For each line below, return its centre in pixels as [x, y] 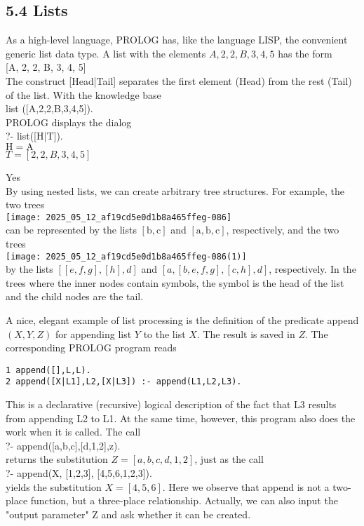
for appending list [93, 333]
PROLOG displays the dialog [69, 122]
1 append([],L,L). [48, 370]
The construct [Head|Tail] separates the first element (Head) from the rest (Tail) [179, 80]
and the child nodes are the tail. [75, 296]
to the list [164, 333]
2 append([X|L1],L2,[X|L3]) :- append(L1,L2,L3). [124, 382]
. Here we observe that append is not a [246, 486]
